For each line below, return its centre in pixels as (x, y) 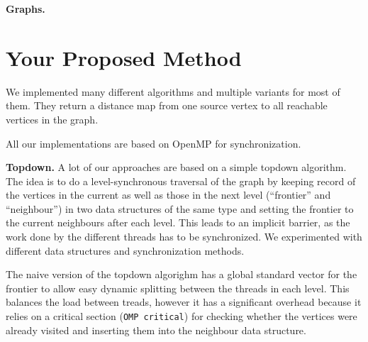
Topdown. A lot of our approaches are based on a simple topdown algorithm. (176, 167)
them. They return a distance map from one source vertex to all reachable (167, 105)
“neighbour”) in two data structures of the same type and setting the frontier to (180, 208)
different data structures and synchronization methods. (125, 250)
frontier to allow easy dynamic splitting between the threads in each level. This (178, 288)
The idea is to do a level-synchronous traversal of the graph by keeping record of (181, 181)
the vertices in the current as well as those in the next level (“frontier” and (168, 195)
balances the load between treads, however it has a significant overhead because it (184, 302)
